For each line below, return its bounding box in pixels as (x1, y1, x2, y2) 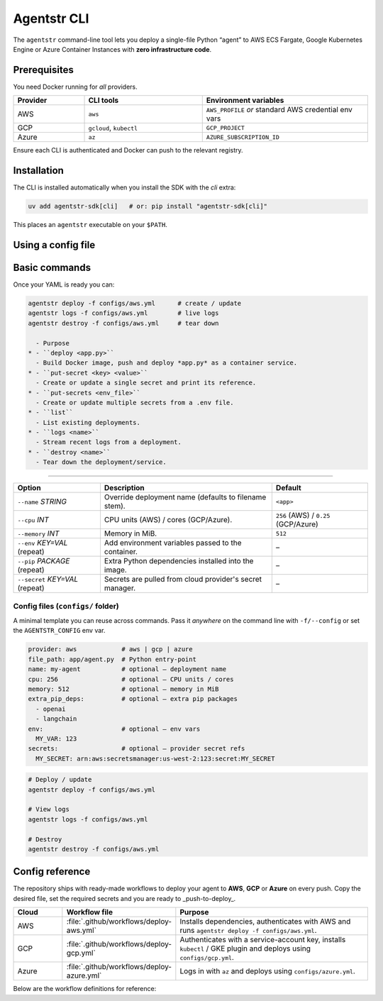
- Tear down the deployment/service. (35, 458, 167, 466)
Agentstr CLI (13, 11, 89, 26)
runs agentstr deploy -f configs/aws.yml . (179, 926, 317, 936)
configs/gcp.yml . (179, 953, 234, 963)
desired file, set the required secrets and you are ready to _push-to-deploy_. (13, 894, 236, 902)
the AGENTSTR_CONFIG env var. (13, 626, 106, 635)
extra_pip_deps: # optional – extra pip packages (28, 695, 238, 703)
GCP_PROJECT (206, 124, 245, 131)
